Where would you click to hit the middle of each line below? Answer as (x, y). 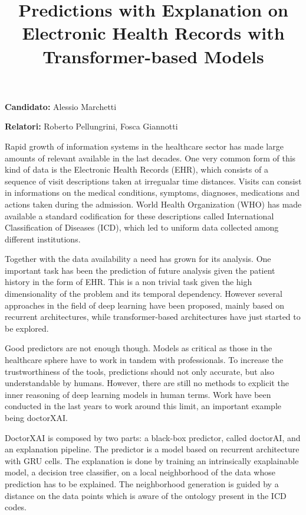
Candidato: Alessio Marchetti (61, 106)
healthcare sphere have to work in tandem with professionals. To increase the (144, 360)
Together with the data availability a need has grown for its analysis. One (138, 259)
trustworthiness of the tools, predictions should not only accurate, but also (139, 371)
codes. (16, 507)
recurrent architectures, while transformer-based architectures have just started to (153, 317)
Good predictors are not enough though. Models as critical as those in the (139, 348)
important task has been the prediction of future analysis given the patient (140, 270)
